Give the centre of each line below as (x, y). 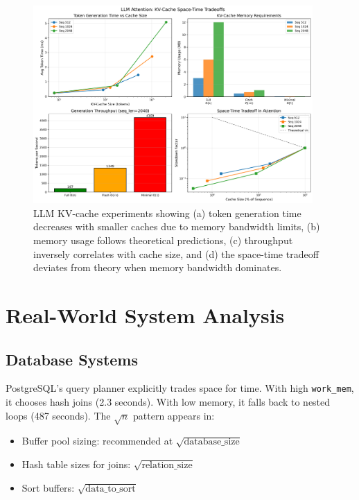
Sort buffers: (48, 487)
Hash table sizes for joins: (76, 464)
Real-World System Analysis (145, 314)
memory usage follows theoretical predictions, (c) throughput (163, 240)
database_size (212, 442)
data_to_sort (111, 489)
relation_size (167, 465)
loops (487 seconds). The (58, 415)
